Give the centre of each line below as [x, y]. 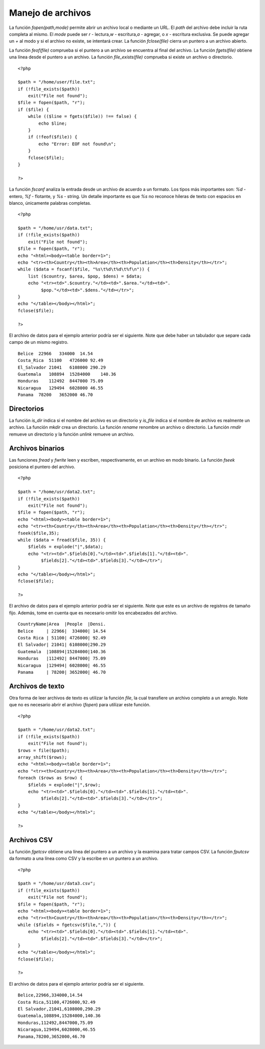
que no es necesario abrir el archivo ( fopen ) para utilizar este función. [80, 705]
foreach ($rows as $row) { [50, 778]
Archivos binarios [37, 448]
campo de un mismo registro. [39, 342]
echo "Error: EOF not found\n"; [77, 144]
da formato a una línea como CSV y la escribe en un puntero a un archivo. [84, 858]
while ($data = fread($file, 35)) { [62, 540]
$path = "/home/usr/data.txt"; [55, 228]
